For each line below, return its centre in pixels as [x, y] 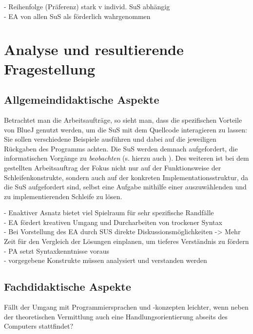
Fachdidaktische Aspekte [68, 287]
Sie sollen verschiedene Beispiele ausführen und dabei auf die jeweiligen [110, 139]
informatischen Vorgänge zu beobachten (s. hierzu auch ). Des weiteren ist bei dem [126, 158]
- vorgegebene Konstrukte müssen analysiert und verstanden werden [106, 260]
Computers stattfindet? [39, 326]
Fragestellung [50, 68]
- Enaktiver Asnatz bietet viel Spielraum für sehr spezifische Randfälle [109, 213]
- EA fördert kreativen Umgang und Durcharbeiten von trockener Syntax [113, 222]
